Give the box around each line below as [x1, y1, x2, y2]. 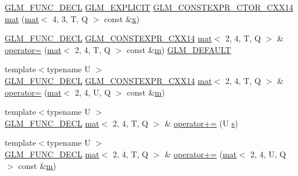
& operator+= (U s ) [164, 117, 238, 129]
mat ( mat [5, 12, 39, 24]
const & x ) [104, 12, 140, 24]
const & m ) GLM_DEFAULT [126, 43, 231, 55]
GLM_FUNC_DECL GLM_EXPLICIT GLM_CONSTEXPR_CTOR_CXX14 [5, 1, 293, 13]
